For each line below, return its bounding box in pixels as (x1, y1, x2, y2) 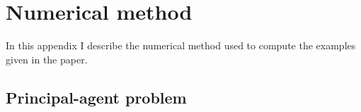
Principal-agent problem (6, 86, 187, 108)
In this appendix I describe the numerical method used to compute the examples (6, 38, 356, 53)
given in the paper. (6, 51, 88, 66)
